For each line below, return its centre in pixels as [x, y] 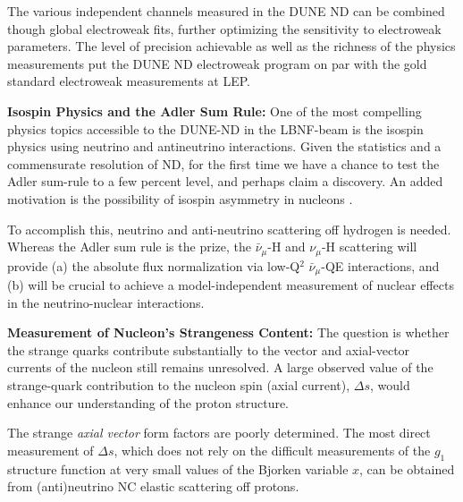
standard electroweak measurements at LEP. [129, 81]
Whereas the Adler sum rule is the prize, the [129, 247]
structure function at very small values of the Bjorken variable [178, 468]
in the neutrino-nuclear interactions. [106, 302]
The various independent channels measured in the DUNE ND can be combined [226, 11]
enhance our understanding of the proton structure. [148, 402]
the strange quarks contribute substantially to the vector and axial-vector [209, 349]
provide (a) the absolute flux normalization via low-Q [154, 265]
